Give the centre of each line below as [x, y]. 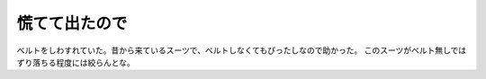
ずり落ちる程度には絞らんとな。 [76, 62]
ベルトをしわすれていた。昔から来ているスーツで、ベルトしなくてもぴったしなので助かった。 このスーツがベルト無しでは [242, 50]
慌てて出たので [72, 23]
